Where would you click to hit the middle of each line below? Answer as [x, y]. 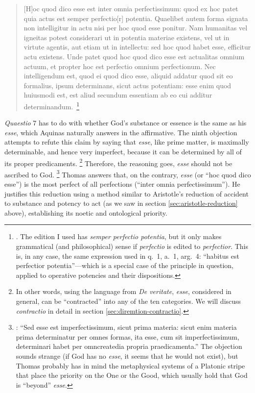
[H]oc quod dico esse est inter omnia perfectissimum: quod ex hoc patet [131, 8]
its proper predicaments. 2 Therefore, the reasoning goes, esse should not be [118, 162]
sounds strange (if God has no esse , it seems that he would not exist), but [127, 356]
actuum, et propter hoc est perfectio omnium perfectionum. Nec [120, 66]
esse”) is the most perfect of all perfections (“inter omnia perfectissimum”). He [122, 184]
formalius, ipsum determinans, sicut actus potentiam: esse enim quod [127, 85]
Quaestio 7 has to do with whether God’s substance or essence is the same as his [126, 123]
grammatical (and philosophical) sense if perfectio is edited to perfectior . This [132, 246]
